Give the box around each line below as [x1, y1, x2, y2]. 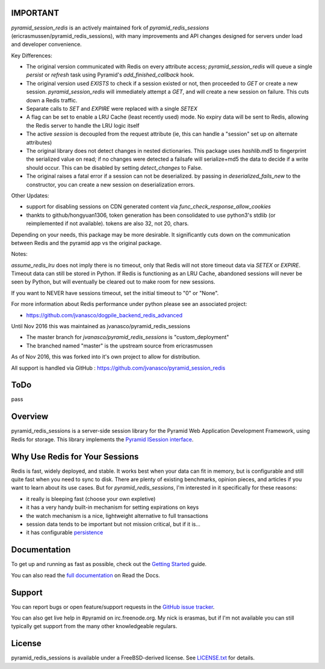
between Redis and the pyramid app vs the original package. [11, 239, 162, 246]
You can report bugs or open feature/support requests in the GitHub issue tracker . [11, 603, 215, 611]
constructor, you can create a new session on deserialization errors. [26, 181, 195, 188]
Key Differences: [11, 52, 52, 59]
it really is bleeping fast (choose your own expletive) [26, 495, 156, 502]
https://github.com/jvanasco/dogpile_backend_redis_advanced [26, 311, 183, 319]
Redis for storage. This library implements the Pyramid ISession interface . [11, 435, 194, 443]
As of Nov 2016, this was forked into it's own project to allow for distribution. [11, 353, 201, 361]
